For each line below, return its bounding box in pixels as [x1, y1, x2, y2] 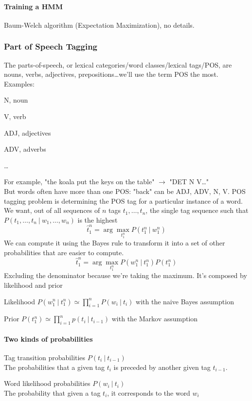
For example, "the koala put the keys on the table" [4, 176, 155, 187]
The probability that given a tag [4, 387, 101, 398]
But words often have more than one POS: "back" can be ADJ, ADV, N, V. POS [4, 186, 246, 196]
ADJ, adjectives [4, 127, 51, 138]
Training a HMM [4, 1, 63, 11]
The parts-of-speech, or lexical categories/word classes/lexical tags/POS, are [4, 59, 232, 70]
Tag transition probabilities [4, 352, 86, 362]
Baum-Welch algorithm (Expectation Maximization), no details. [4, 19, 195, 30]
